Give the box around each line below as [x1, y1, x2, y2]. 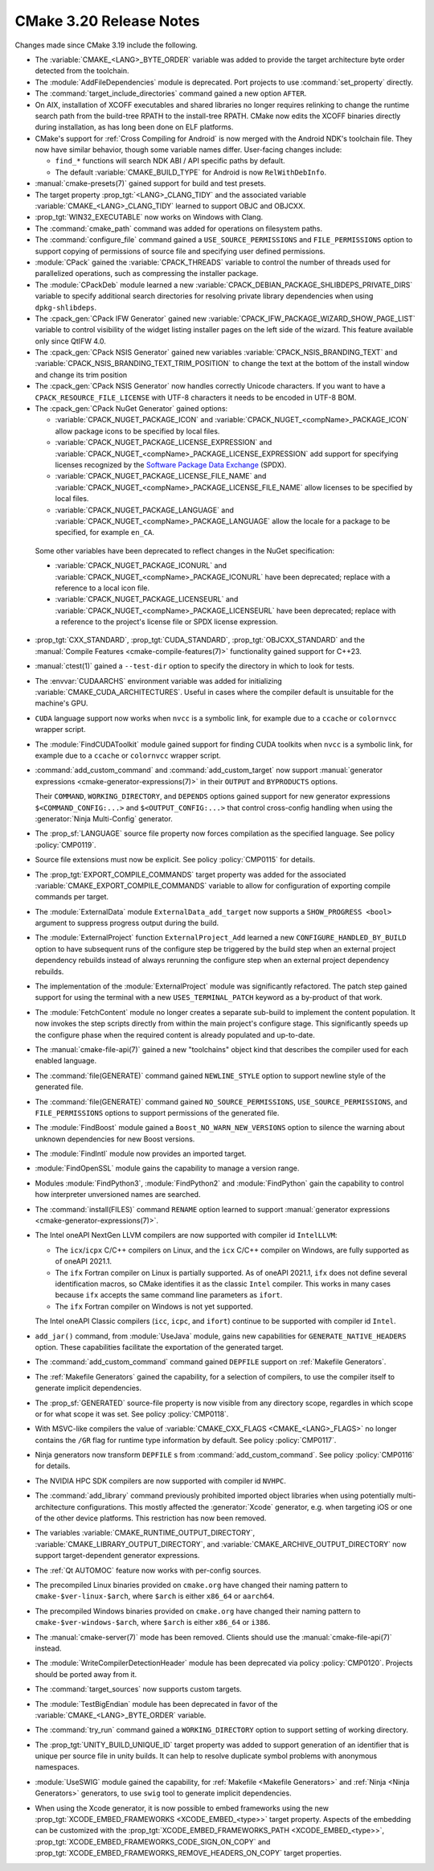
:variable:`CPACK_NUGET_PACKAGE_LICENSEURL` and [55, 594, 239, 604]
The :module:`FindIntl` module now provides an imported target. [35, 1149, 247, 1158]
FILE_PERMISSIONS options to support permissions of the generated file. [35, 1108, 280, 1117]
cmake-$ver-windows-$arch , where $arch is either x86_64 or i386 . [35, 1618, 271, 1627]
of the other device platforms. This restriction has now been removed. [35, 1513, 267, 1524]
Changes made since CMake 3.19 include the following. [14, 40, 199, 50]
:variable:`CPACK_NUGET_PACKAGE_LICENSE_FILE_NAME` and [55, 471, 267, 481]
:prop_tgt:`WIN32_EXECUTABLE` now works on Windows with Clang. [35, 212, 264, 222]
